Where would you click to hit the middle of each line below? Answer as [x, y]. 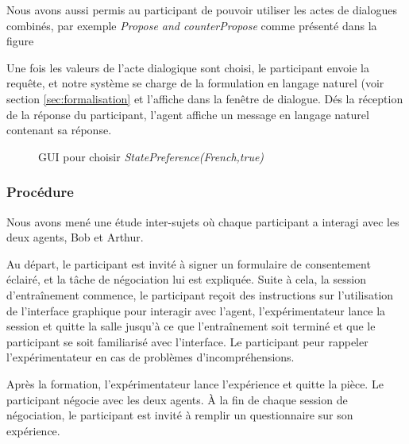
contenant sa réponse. [59, 130]
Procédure [40, 192]
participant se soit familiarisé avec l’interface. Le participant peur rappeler [187, 341]
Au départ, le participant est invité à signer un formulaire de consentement [189, 263]
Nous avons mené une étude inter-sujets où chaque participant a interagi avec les [203, 221]
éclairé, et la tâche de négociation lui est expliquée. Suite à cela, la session [186, 279]
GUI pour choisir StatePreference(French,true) [151, 156]
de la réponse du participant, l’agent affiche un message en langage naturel [188, 114]
